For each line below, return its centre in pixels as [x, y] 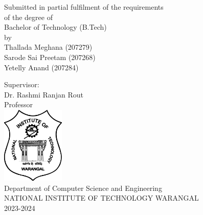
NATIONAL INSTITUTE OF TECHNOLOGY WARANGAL [101, 198]
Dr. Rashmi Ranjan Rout [44, 94]
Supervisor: [22, 84]
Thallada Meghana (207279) [48, 47]
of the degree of [28, 17]
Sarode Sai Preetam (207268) [50, 57]
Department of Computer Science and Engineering [83, 188]
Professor [19, 104]
